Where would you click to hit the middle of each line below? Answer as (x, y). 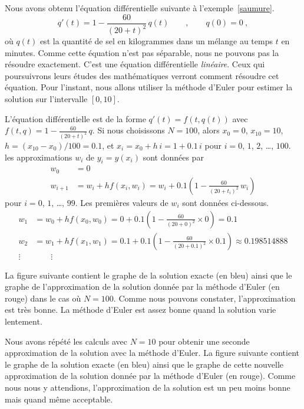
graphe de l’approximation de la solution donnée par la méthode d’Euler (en (142, 287)
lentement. (24, 321)
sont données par (173, 157)
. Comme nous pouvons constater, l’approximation (204, 298)
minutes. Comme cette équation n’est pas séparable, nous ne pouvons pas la (142, 52)
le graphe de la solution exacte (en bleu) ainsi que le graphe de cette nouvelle (144, 364)
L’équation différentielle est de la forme (75, 118)
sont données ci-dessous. (226, 202)
